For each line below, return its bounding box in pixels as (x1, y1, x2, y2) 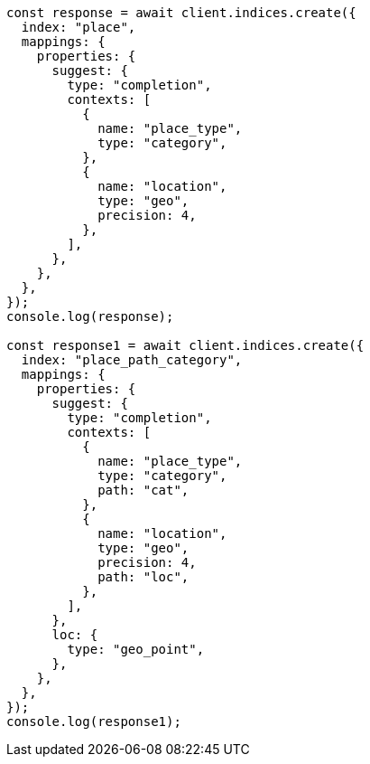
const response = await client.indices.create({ (6, 5, 356, 20)
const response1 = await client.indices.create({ (6, 338, 365, 353)
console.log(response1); (6, 714, 181, 729)
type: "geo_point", (67, 642, 205, 656)
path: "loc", (97, 570, 190, 584)
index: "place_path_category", (21, 353, 243, 367)
